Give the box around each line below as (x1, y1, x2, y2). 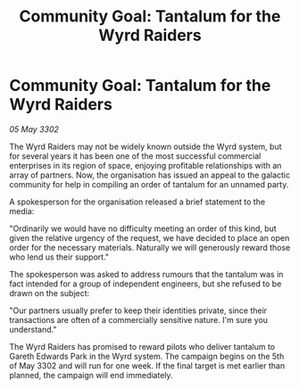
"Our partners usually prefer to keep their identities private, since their (9, 305, 268, 316)
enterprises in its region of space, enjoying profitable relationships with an (9, 160, 282, 170)
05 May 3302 (9, 123, 60, 135)
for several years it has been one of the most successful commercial (9, 150, 262, 161)
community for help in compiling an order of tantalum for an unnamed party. (9, 178, 289, 189)
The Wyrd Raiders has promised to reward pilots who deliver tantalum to (9, 341, 275, 352)
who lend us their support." (9, 252, 110, 262)
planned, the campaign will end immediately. (9, 369, 173, 380)
